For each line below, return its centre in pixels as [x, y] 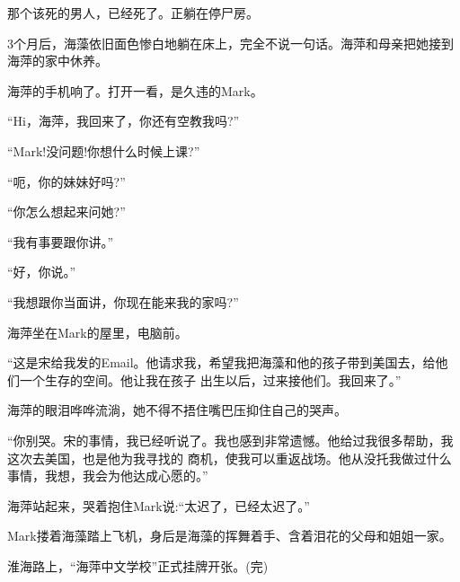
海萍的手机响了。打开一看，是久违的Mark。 [135, 90]
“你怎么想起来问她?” [66, 212]
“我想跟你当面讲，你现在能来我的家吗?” [123, 301]
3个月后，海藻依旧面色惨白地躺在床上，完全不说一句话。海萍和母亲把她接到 [230, 43]
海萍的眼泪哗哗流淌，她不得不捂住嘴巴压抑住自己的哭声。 [177, 410]
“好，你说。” [42, 272]
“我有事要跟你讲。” [61, 241]
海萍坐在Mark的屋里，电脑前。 [97, 332]
